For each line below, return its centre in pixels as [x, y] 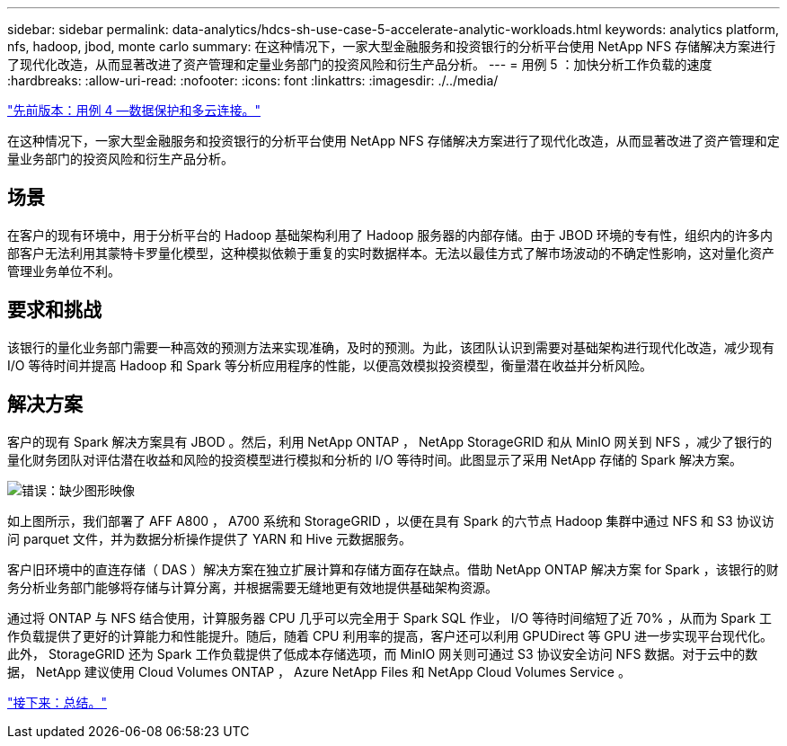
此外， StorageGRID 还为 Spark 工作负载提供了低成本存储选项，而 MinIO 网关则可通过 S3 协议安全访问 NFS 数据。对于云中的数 [383, 653]
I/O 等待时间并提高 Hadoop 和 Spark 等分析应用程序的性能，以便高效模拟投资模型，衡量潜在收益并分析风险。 [330, 365]
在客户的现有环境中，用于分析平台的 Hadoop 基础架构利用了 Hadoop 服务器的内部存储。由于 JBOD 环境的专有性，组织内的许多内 [390, 235]
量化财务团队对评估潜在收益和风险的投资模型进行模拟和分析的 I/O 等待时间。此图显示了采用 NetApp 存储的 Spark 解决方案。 [375, 459]
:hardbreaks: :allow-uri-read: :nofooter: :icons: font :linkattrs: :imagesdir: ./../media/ [253, 80]
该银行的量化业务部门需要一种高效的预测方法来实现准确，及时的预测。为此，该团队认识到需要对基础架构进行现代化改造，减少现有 [391, 347]
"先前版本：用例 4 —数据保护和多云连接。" [134, 110]
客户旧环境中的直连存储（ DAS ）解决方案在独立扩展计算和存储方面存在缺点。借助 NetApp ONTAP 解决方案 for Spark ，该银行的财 [393, 569]
